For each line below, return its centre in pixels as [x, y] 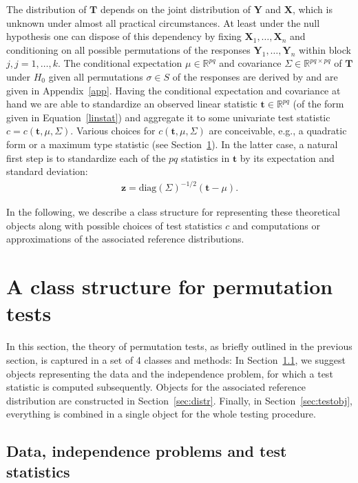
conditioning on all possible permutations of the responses [128, 49]
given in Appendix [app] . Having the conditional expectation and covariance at [173, 90]
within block [325, 49]
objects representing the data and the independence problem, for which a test [170, 373]
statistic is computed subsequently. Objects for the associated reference [156, 387]
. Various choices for [113, 131]
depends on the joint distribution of [175, 9]
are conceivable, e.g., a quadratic [278, 131]
